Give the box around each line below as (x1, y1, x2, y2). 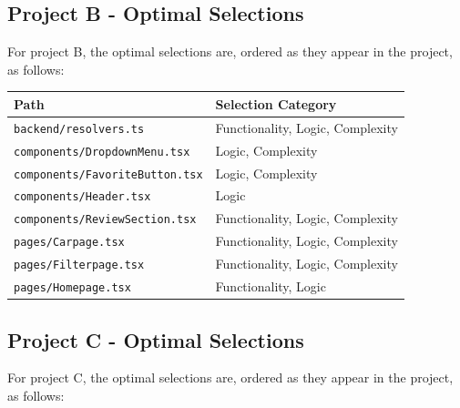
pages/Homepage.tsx (14, 281, 131, 295)
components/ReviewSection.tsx (14, 213, 197, 227)
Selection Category (215, 94, 337, 113)
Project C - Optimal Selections (7, 325, 304, 353)
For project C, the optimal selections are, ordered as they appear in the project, (7, 368, 454, 387)
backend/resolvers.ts (14, 122, 145, 136)
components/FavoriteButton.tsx (14, 168, 203, 181)
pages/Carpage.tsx (14, 236, 125, 250)
